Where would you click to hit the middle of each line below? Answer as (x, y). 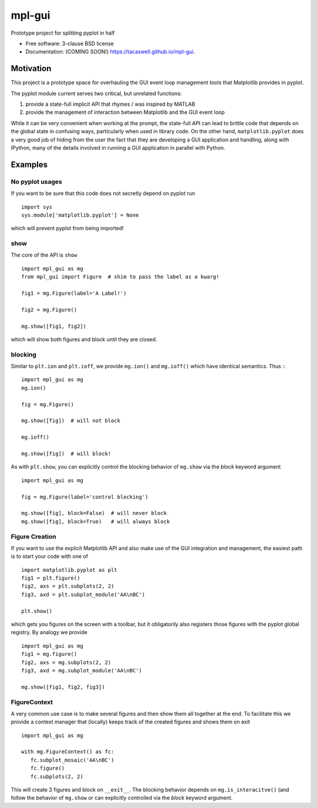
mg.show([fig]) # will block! (66, 454)
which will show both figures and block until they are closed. (84, 339)
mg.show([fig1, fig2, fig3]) (63, 687)
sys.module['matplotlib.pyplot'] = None (80, 215)
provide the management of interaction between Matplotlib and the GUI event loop (125, 112)
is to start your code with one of (49, 556)
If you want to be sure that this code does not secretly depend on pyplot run (103, 193)
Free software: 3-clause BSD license (70, 43)
